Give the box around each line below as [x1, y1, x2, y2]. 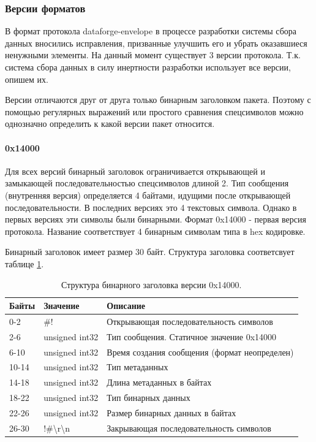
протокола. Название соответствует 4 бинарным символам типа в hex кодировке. [5, 224, 306, 237]
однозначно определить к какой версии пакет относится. [5, 117, 215, 130]
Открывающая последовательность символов [107, 314, 273, 327]
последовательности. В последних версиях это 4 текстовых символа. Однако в [5, 200, 297, 213]
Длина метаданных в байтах [107, 376, 212, 389]
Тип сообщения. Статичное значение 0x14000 [107, 330, 277, 343]
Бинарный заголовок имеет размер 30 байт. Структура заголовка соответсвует [5, 245, 295, 258]
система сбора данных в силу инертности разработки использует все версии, [5, 61, 291, 73]
